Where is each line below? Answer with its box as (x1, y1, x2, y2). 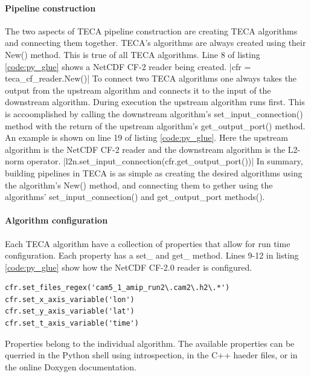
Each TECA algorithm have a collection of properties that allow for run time (5, 237, 290, 250)
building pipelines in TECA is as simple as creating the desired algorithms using (5, 166, 303, 179)
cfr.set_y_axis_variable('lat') (5, 307, 135, 316)
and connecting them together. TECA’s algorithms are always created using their (5, 36, 306, 49)
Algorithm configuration (5, 214, 108, 227)
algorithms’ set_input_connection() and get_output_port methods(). (5, 190, 265, 203)
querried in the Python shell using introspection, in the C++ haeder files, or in (5, 349, 298, 361)
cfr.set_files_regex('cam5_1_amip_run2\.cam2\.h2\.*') (5, 283, 230, 292)
